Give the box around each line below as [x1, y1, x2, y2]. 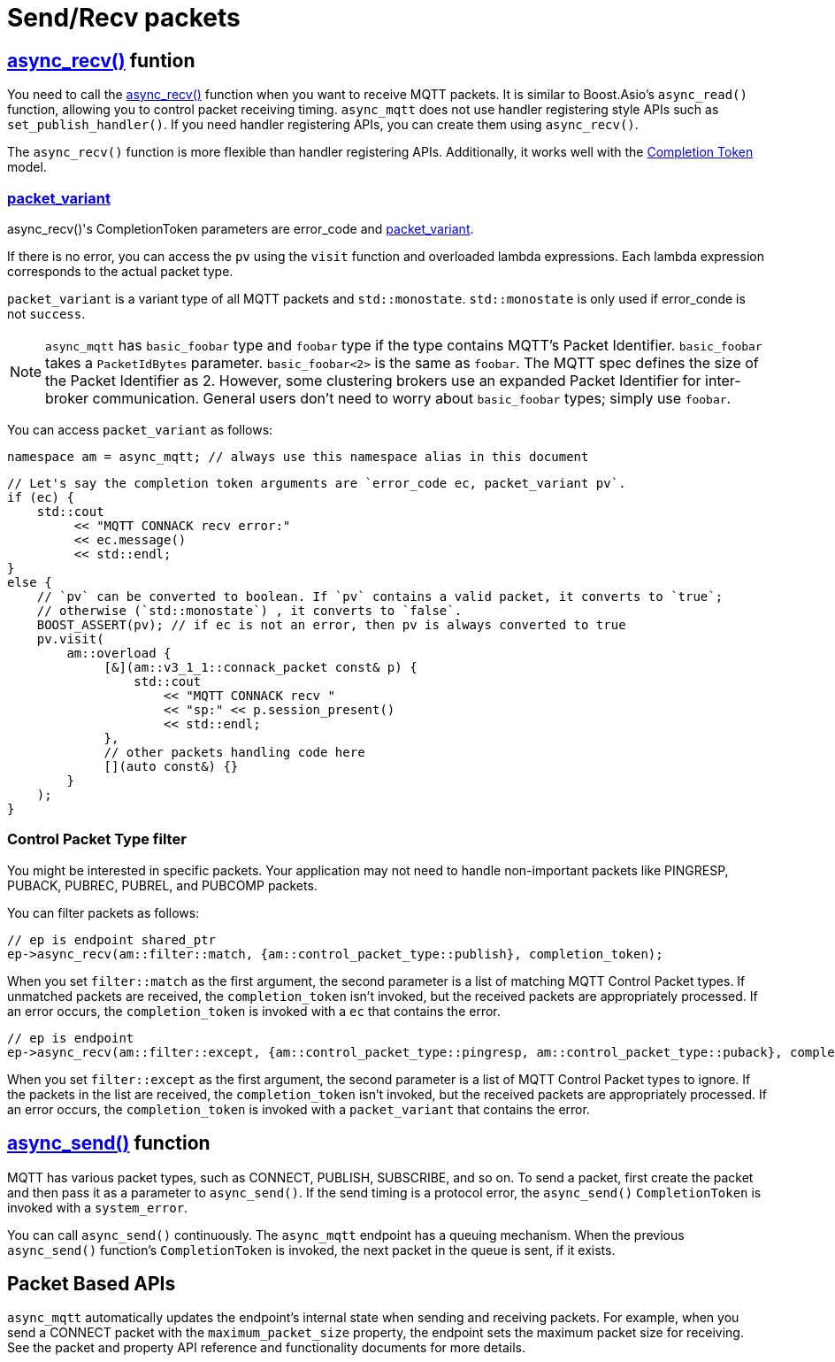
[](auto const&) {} [103, 758, 239, 773]
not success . [7, 305, 86, 321]
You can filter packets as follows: [7, 904, 200, 920]
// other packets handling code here [103, 744, 365, 759]
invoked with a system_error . [7, 1199, 188, 1215]
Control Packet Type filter [7, 830, 187, 849]
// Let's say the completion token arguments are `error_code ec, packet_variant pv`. [7, 475, 626, 490]
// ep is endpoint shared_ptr [7, 932, 217, 947]
